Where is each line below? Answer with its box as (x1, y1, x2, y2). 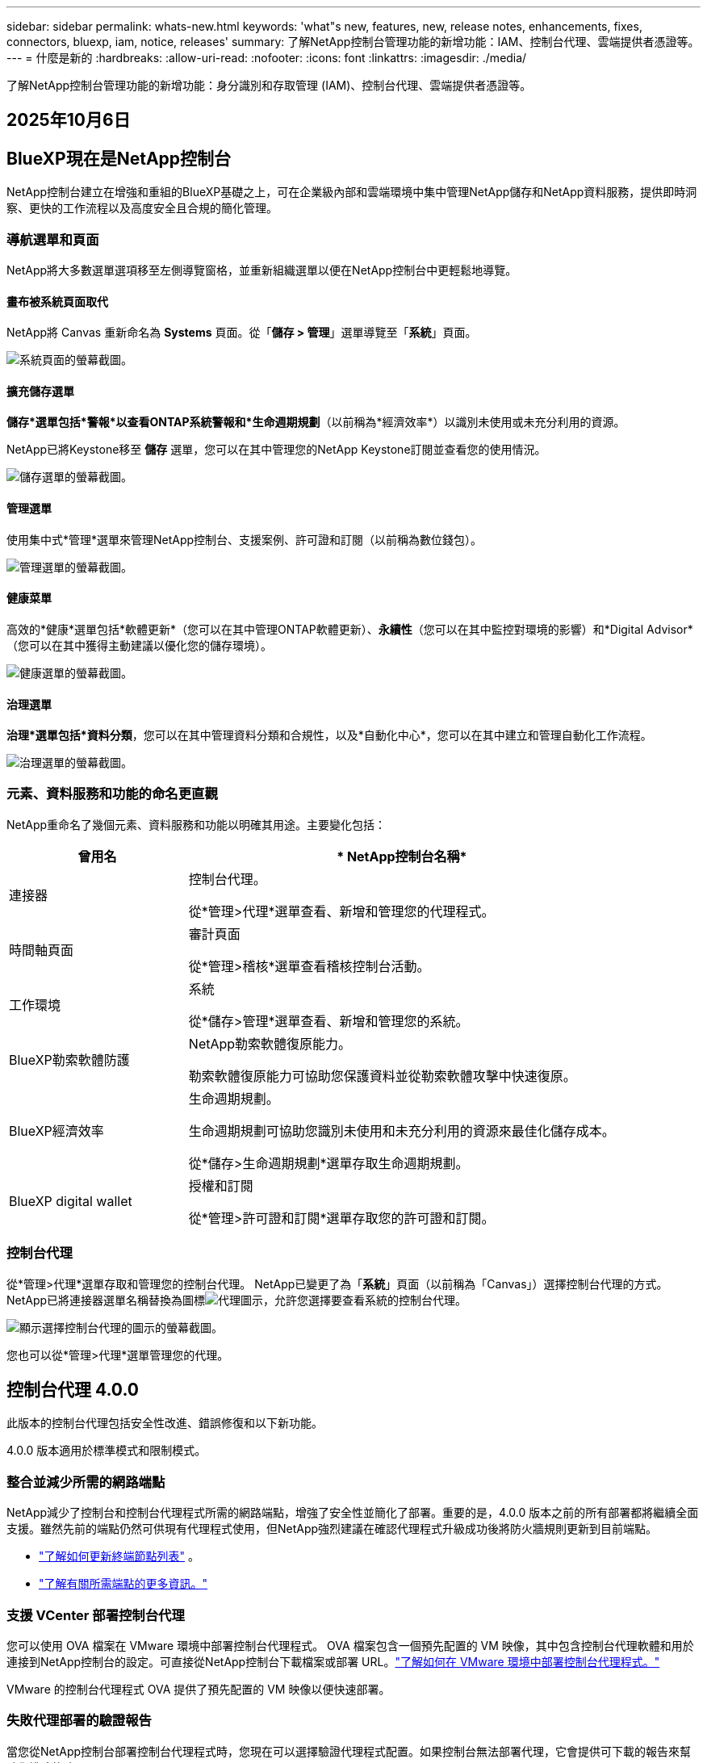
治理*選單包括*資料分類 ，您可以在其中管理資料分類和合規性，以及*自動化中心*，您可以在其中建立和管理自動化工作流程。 (6, 728, 652, 743)
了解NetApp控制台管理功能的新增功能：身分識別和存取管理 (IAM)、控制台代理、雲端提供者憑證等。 (6, 78, 532, 92)
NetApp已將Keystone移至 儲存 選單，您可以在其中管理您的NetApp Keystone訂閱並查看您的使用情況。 (6, 442, 546, 457)
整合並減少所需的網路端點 (6, 1473, 165, 1490)
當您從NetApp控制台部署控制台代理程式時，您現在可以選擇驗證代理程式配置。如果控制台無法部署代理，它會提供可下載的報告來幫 (6, 1744, 692, 1758)
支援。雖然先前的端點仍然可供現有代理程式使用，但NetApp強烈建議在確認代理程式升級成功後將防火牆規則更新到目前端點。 (6, 1522, 658, 1536)
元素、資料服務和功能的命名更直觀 (6, 785, 218, 802)
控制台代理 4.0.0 (6, 1380, 139, 1401)
